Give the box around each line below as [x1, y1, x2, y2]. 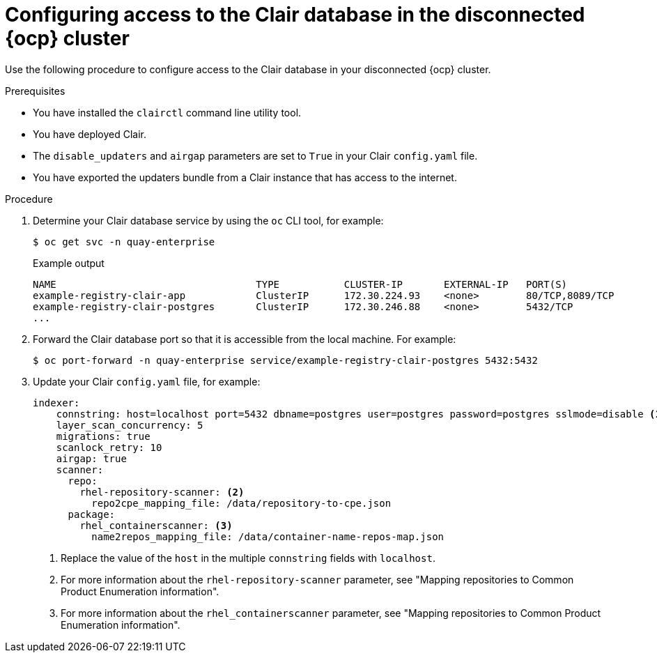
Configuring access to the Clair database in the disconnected [5, 3, 585, 26]
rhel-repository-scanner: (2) [79, 486, 245, 498]
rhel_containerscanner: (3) [79, 519, 233, 531]
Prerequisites [5, 84, 65, 97]
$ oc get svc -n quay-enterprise [33, 236, 215, 247]
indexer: [33, 397, 80, 408]
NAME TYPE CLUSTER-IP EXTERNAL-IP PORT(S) [33, 278, 568, 290]
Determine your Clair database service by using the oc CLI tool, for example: [33, 214, 384, 227]
